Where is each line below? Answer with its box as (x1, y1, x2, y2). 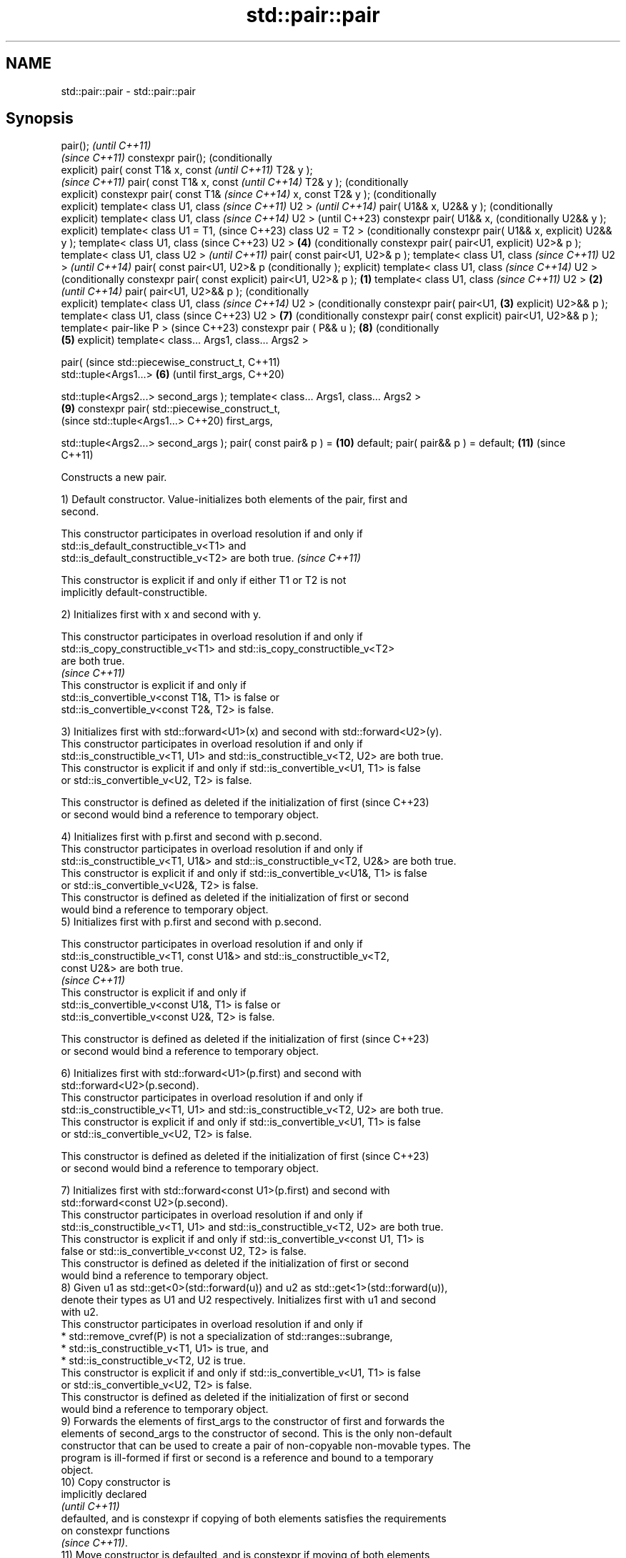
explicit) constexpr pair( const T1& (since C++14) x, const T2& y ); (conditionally (61, 188, 437, 201)
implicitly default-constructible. (61, 586, 208, 599)
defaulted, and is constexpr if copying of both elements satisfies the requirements (61, 1512, 447, 1525)
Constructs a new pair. (61, 471, 167, 484)
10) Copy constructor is (61, 1476, 171, 1489)
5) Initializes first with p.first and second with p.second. (61, 916, 322, 928)
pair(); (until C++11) (61, 139, 151, 152)
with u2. (61, 1306, 99, 1319)
